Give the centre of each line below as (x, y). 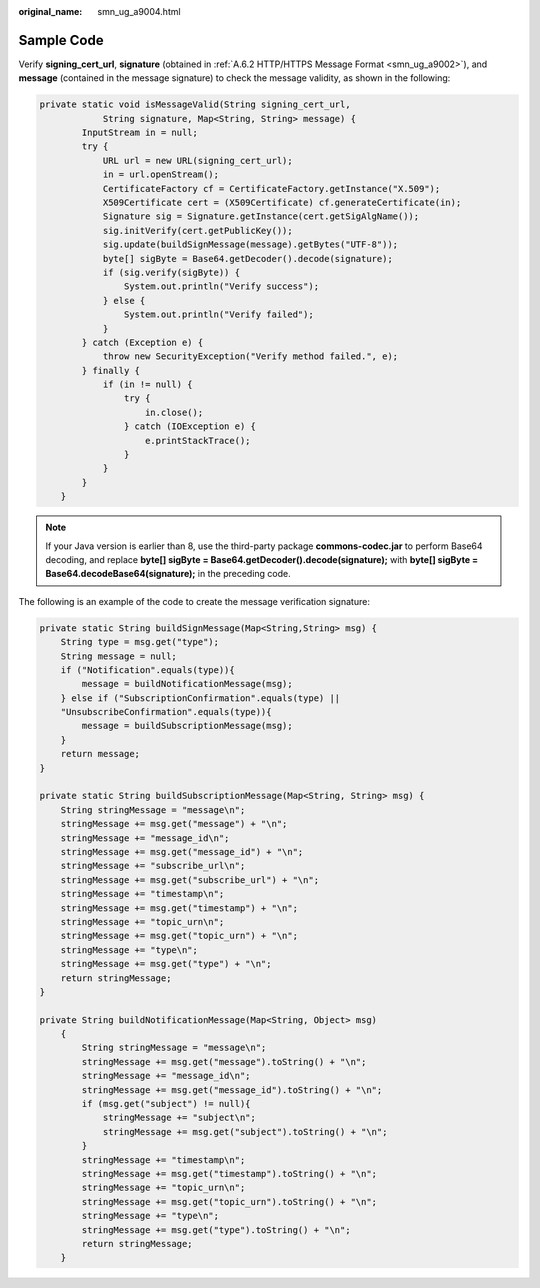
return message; (100, 754)
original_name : (50, 11)
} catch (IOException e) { (190, 426)
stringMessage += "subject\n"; (179, 1118)
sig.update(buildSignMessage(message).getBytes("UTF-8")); (250, 244)
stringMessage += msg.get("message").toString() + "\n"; (224, 1061)
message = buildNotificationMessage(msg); (187, 684)
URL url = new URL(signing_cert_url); (198, 160)
